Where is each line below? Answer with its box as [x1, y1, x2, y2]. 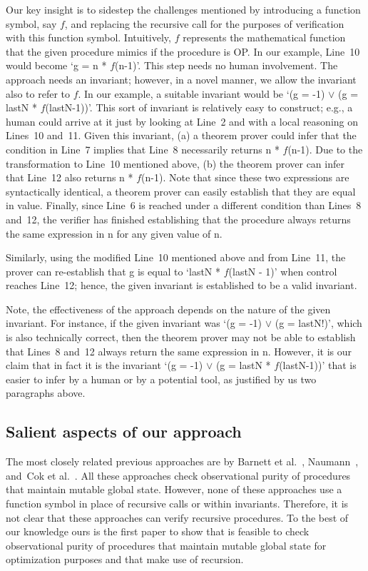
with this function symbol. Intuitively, [6, 30, 171, 45]
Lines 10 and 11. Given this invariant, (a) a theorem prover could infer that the [6, 128, 357, 143]
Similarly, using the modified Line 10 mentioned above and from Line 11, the [6, 250, 346, 265]
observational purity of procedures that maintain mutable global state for [6, 537, 327, 552]
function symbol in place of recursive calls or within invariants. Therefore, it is [6, 496, 349, 511]
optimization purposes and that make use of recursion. [6, 552, 244, 567]
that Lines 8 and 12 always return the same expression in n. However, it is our [6, 343, 352, 358]
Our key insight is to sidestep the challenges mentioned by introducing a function [6, 2, 361, 16]
